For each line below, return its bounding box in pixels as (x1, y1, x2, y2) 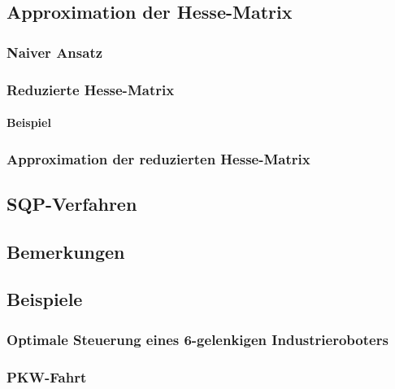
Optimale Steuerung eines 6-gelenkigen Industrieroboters (7, 329, 388, 349)
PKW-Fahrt (7, 366, 87, 387)
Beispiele (7, 286, 83, 312)
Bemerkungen (7, 238, 125, 264)
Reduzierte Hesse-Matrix (7, 79, 175, 99)
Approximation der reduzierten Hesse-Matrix (7, 148, 310, 168)
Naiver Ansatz (7, 42, 103, 62)
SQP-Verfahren (7, 190, 137, 216)
